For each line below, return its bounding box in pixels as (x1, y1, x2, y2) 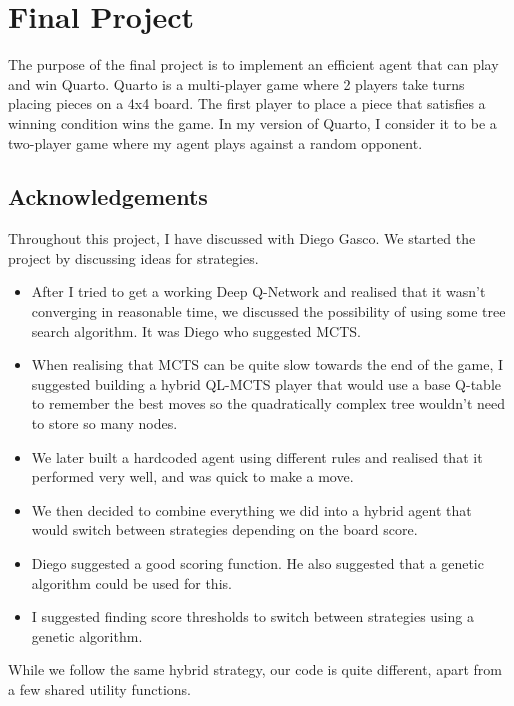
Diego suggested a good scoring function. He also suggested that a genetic (31, 553, 484, 574)
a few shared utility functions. (8, 678, 191, 699)
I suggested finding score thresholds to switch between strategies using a (31, 606, 474, 627)
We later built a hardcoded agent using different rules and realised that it (31, 446, 483, 467)
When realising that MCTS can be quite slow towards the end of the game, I (31, 354, 504, 375)
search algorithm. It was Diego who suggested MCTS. (31, 320, 361, 341)
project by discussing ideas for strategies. (8, 247, 259, 268)
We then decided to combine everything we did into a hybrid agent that (31, 499, 472, 520)
